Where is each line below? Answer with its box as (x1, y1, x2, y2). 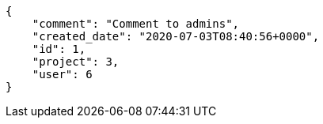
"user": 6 (32, 68, 93, 81)
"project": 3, (32, 55, 120, 68)
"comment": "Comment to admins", (32, 17, 240, 30)
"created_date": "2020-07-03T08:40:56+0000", (32, 30, 320, 43)
